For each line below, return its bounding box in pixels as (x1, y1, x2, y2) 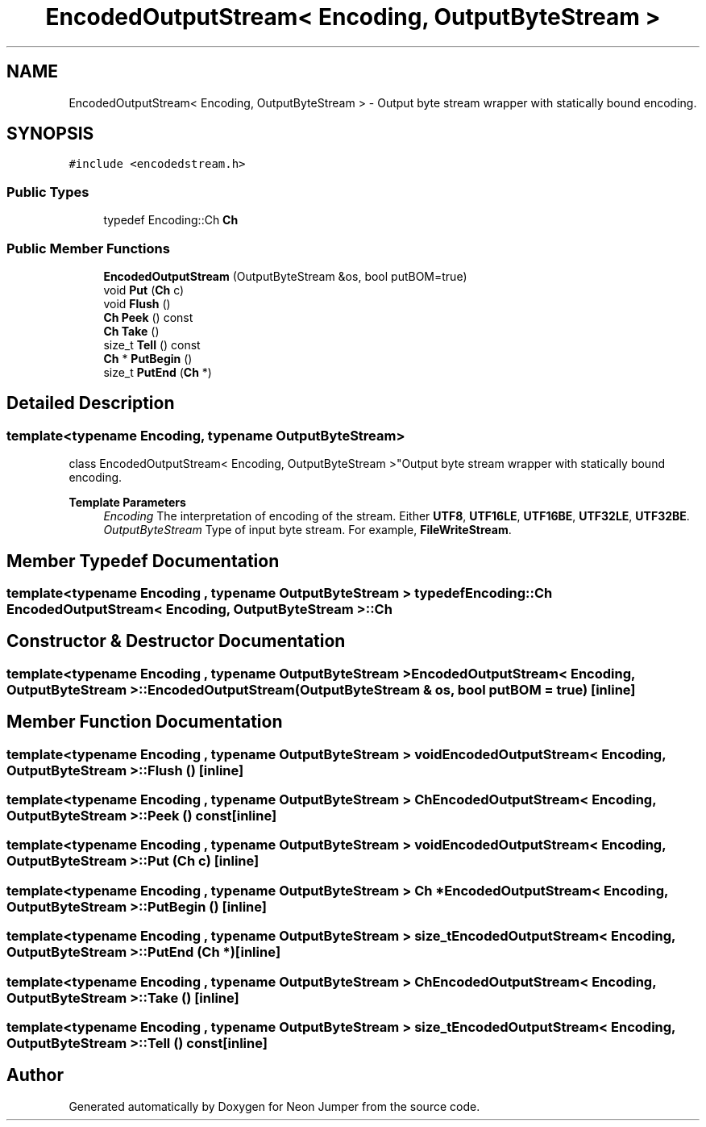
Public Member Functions (6, 240, 170, 257)
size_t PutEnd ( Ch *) (103, 365, 212, 379)
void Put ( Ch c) (103, 282, 185, 297)
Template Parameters (69, 495, 186, 510)
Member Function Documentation (6, 712, 283, 733)
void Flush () (103, 296, 171, 311)
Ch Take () (103, 323, 160, 338)
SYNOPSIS (6, 123, 94, 144)
